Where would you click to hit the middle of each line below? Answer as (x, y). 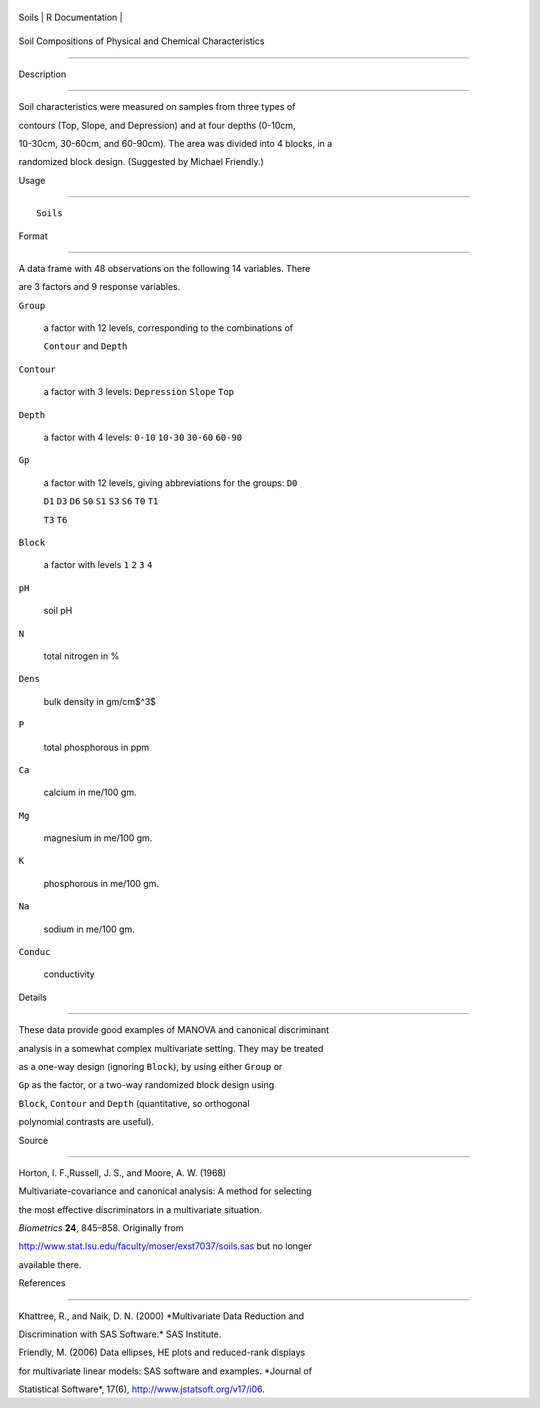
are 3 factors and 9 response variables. (99, 287)
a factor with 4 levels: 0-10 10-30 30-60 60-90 (143, 437)
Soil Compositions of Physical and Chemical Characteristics (141, 41)
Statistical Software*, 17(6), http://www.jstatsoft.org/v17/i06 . (141, 1389)
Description (42, 74)
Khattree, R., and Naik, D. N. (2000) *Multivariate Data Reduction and (161, 1316)
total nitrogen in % (81, 656)
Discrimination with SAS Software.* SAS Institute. (120, 1334)
